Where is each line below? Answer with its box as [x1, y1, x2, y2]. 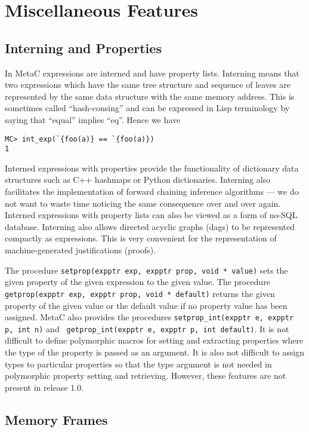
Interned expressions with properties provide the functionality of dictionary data [5, 161, 299, 174]
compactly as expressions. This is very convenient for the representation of [5, 232, 277, 244]
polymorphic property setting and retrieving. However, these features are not [5, 369, 286, 382]
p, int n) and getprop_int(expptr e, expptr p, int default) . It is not [5, 322, 289, 335]
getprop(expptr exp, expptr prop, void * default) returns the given [5, 287, 275, 299]
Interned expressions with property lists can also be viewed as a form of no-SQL [5, 209, 298, 221]
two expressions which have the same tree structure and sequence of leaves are [5, 78, 291, 91]
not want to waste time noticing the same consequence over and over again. [5, 197, 281, 209]
